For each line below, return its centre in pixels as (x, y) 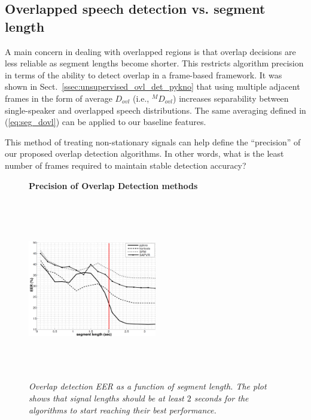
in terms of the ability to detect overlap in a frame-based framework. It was (144, 74)
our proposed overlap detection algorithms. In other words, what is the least (144, 153)
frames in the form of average (59, 98)
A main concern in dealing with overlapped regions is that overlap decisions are (150, 51)
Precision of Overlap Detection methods (113, 185)
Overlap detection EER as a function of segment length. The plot (148, 386)
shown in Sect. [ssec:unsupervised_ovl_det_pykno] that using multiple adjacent (153, 86)
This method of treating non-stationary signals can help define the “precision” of (153, 141)
